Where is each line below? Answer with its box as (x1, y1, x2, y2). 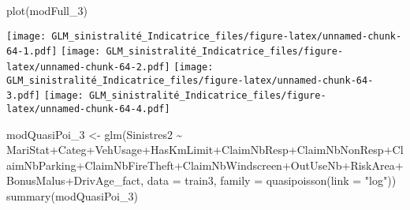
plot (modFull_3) (6, 2, 88, 18)
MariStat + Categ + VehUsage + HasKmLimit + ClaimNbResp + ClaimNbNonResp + (6, 141, 393, 158)
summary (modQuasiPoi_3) (6, 187, 138, 204)
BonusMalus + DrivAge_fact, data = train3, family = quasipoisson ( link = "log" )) (6, 172, 397, 189)
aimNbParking (6, 156, 76, 173)
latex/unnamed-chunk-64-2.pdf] (6, 61, 170, 73)
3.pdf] (6, 90, 40, 102)
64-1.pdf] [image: (6, 46, 101, 58)
